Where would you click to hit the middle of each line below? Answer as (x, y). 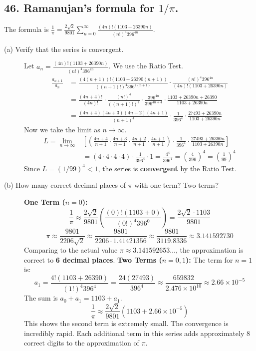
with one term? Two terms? (177, 185)
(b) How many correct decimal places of (65, 185)
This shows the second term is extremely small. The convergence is (126, 323)
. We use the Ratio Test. (146, 66)
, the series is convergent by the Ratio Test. (167, 168)
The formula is (26, 29)
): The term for (209, 259)
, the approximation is (209, 249)
